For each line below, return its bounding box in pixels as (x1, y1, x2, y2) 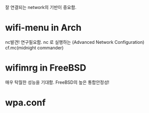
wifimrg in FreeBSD (5, 62, 86, 74)
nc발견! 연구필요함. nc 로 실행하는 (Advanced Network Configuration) (5, 39, 145, 45)
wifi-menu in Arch (5, 22, 82, 33)
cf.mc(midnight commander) (5, 44, 64, 51)
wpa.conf (5, 97, 46, 109)
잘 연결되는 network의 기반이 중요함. (5, 4, 77, 10)
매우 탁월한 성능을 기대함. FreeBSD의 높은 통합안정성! (5, 79, 110, 85)
